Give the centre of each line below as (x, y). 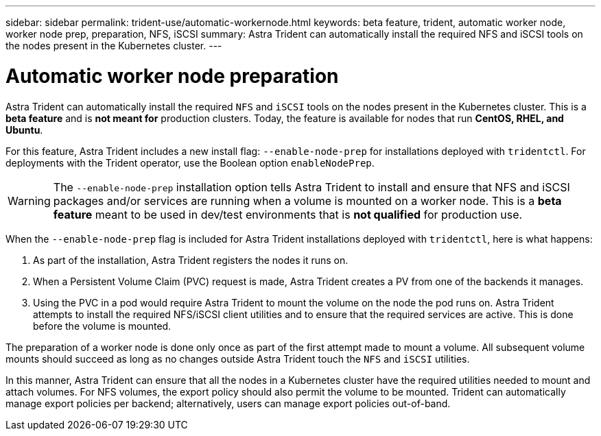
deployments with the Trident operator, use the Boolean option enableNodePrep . (190, 162)
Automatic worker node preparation (172, 76)
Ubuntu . (24, 130)
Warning (29, 201)
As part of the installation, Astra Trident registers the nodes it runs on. (191, 260)
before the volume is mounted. (102, 326)
